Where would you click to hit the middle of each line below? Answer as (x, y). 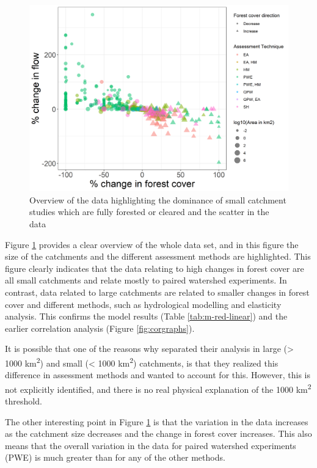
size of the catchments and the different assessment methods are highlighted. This (158, 256)
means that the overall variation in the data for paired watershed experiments (151, 445)
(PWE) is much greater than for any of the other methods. (115, 457)
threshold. (24, 400)
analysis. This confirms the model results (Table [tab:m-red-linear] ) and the (146, 316)
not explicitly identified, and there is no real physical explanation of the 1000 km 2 (158, 388)
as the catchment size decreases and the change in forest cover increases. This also (158, 433)
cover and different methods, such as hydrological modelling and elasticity (143, 304)
